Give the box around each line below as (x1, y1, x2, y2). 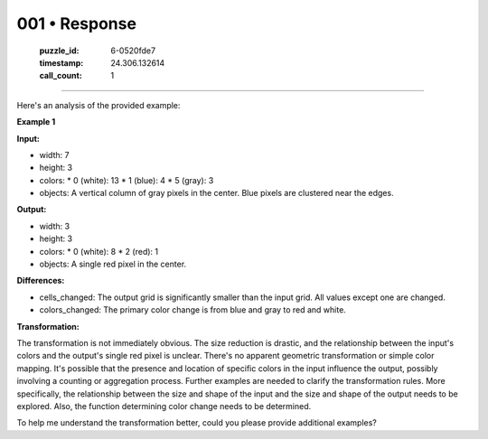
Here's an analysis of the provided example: (16, 99, 181, 110)
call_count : (39, 70, 83, 81)
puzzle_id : (39, 45, 80, 56)
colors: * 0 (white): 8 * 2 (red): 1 (39, 246, 158, 257)
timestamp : (39, 57, 84, 68)
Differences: (16, 276, 65, 286)
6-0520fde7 (110, 45, 156, 56)
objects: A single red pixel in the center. (39, 258, 187, 270)
